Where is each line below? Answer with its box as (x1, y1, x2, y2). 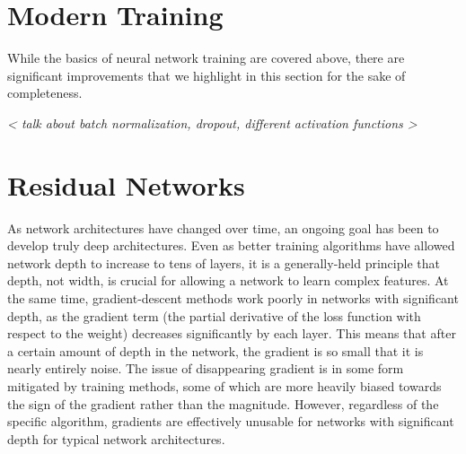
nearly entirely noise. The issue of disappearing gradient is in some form (7, 359, 404, 378)
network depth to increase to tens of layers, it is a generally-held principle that (7, 253, 440, 272)
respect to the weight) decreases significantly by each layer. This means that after (7, 324, 456, 343)
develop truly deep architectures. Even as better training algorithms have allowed (7, 236, 455, 255)
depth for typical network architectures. (7, 429, 225, 448)
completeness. (7, 83, 83, 102)
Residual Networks (7, 166, 245, 203)
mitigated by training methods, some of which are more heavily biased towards (7, 376, 442, 395)
